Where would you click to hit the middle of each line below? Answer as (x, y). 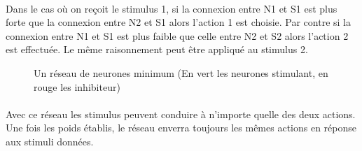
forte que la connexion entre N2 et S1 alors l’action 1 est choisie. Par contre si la (178, 22)
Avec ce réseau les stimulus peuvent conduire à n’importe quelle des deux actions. (181, 114)
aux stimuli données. (50, 141)
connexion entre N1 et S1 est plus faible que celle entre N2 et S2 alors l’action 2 (177, 35)
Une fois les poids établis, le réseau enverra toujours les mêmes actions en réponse (181, 128)
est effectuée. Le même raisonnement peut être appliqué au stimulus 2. (157, 49)
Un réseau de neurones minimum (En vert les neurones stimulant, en (181, 72)
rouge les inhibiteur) (77, 86)
